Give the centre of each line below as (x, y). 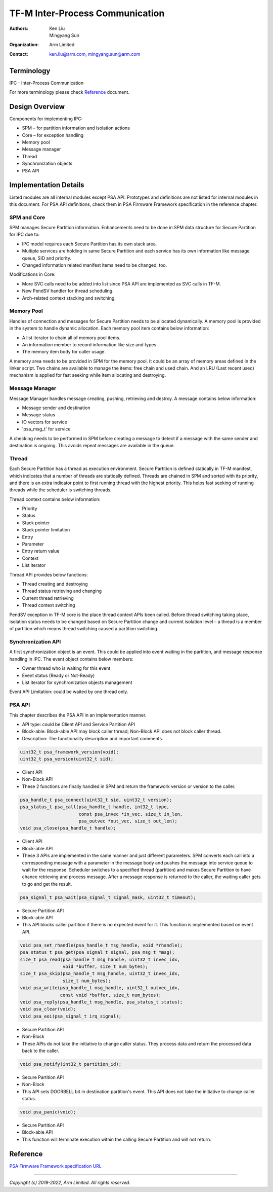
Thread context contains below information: (55, 499)
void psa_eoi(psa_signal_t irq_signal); (71, 1016)
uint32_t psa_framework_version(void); (69, 752)
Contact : (19, 54)
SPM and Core (27, 217)
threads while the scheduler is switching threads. (60, 490)
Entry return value (41, 551)
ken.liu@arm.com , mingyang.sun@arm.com (95, 54)
